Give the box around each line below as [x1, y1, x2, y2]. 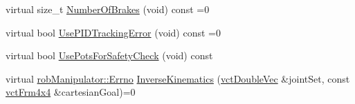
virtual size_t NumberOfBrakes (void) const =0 [6, 2, 210, 16]
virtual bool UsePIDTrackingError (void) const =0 [6, 25, 221, 39]
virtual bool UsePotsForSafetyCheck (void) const [6, 48, 213, 63]
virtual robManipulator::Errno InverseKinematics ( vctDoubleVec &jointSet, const [6, 71, 350, 85]
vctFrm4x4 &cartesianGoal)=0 [6, 85, 136, 99]
